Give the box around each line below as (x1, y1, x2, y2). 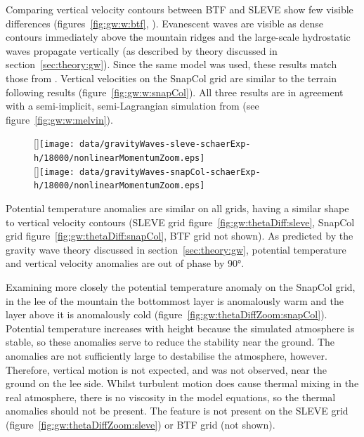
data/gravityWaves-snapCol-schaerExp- (79, 167, 261, 177)
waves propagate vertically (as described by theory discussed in (6, 43, 278, 58)
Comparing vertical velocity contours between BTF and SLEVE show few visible (6, 2, 353, 16)
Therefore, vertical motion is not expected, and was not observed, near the (6, 362, 327, 377)
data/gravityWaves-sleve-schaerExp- (79, 139, 251, 150)
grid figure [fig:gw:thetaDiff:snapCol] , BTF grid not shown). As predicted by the (6, 228, 353, 243)
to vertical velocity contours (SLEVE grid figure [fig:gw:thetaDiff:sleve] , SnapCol (6, 214, 355, 229)
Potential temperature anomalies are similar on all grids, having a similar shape (6, 200, 349, 215)
